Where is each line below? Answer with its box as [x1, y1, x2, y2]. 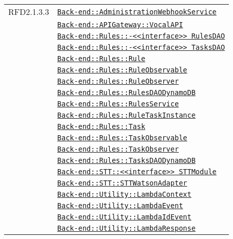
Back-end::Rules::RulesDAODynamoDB [57, 88, 196, 97]
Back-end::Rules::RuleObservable [57, 66, 187, 74]
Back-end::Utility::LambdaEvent [57, 201, 183, 210]
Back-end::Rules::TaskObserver [57, 145, 179, 153]
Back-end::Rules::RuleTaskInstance [57, 111, 196, 119]
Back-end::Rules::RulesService [57, 100, 179, 108]
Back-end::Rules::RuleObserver [57, 77, 179, 85]
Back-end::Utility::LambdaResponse [57, 224, 196, 232]
